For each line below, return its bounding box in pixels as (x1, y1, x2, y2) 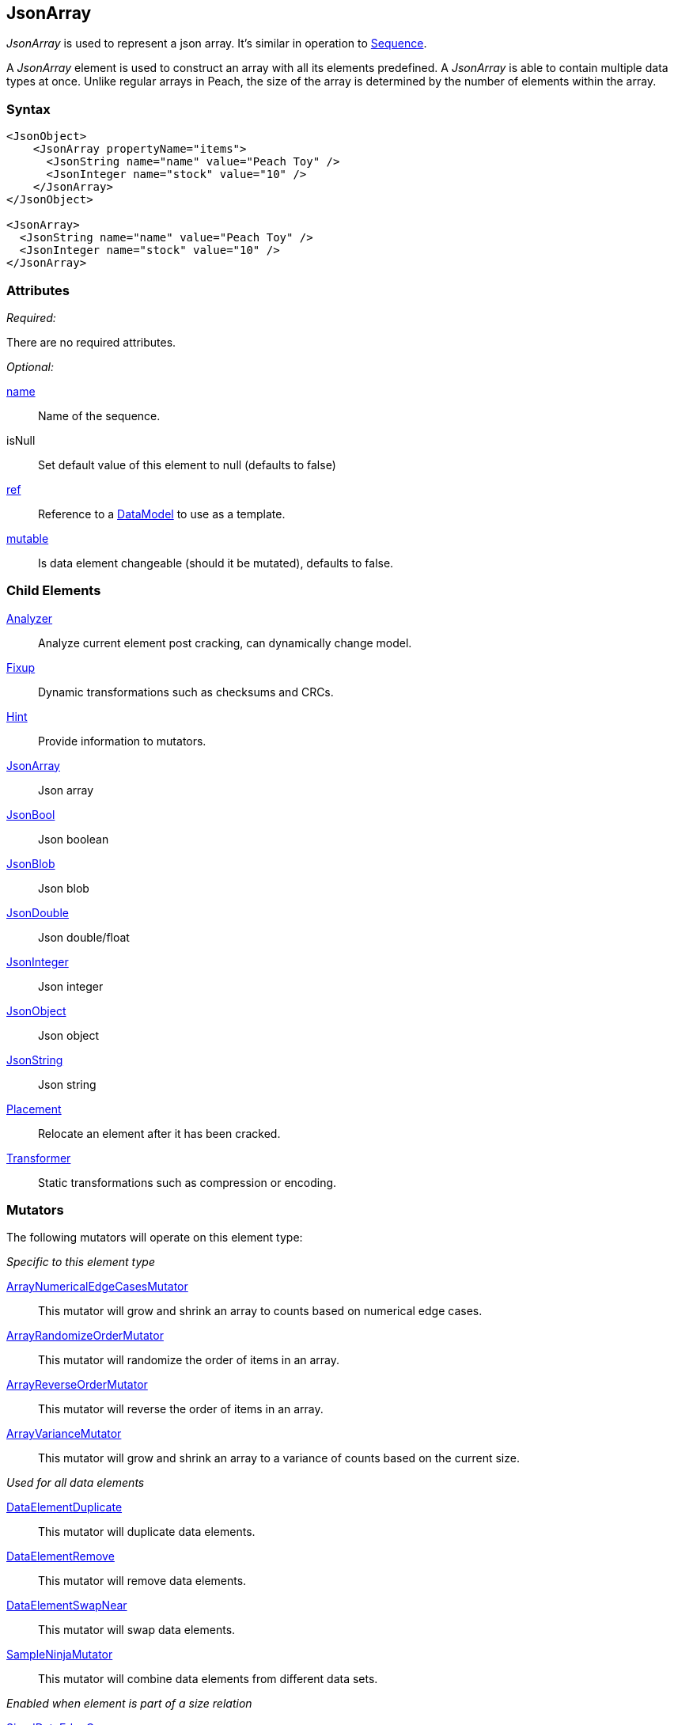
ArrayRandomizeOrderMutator (6, 1329, 164, 1343)
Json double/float (38, 930, 130, 944)
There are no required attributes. (6, 335, 176, 349)
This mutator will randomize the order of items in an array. (38, 1353, 340, 1367)
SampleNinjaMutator (6, 1647, 113, 1662)
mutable (6, 531, 49, 545)
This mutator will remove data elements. (38, 1574, 247, 1588)
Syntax (6, 100, 51, 117)
